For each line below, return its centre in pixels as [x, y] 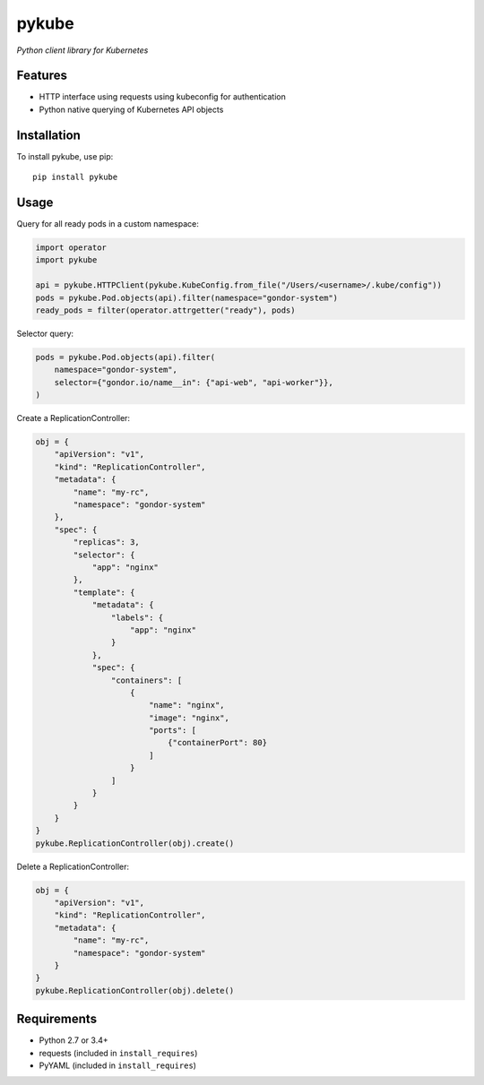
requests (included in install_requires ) [118, 1053]
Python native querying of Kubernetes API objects [131, 109]
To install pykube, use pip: [65, 156]
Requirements [57, 1019]
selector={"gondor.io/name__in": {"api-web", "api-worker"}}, [194, 382]
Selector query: [45, 333]
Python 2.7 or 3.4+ [73, 1040]
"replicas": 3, [107, 542]
